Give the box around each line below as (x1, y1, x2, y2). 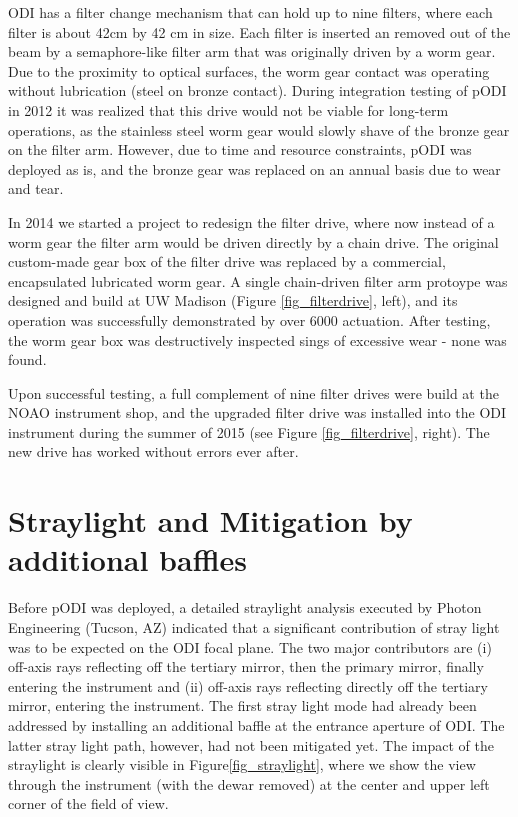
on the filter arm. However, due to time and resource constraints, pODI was (8, 139, 472, 160)
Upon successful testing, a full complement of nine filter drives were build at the (8, 382, 499, 403)
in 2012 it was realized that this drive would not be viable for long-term (8, 99, 449, 120)
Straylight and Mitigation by (8, 500, 413, 541)
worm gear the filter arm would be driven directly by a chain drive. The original (8, 231, 499, 252)
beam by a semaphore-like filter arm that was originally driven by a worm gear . (8, 41, 496, 62)
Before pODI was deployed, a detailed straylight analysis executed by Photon (8, 597, 482, 618)
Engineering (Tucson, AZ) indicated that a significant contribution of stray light (8, 616, 500, 637)
